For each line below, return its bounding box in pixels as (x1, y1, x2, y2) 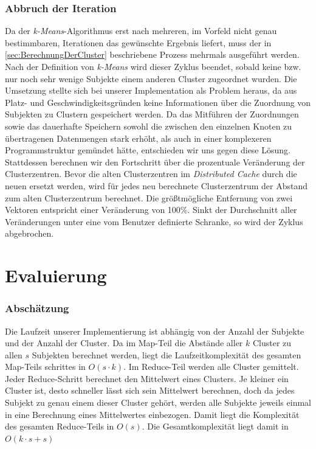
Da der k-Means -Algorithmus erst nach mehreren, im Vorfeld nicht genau (5, 24, 277, 37)
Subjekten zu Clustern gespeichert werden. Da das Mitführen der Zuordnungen (5, 108, 299, 120)
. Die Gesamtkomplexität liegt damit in (142, 420, 289, 433)
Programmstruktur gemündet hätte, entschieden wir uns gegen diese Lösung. (5, 144, 290, 156)
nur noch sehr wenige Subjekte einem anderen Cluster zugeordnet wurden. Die (5, 72, 297, 85)
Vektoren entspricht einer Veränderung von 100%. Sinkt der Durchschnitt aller (5, 203, 297, 216)
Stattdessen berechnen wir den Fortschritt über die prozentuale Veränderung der (5, 155, 305, 168)
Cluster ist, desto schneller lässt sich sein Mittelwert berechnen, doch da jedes (5, 384, 295, 397)
